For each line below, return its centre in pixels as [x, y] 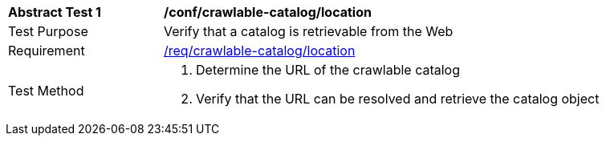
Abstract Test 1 [55, 12]
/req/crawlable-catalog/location [260, 51]
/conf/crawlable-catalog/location [268, 12]
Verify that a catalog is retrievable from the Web [309, 31]
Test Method [46, 91]
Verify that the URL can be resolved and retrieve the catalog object [398, 99]
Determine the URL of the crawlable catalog [328, 70]
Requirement [47, 51]
